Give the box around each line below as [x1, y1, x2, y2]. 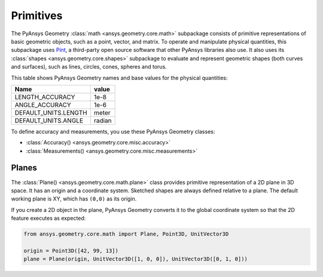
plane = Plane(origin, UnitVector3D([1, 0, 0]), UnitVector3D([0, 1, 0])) [23, 256, 248, 263]
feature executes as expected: [11, 215, 86, 222]
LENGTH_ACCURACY [14, 93, 75, 101]
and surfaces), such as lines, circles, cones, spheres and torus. [11, 63, 167, 70]
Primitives [11, 9, 63, 22]
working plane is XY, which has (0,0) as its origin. [11, 195, 137, 202]
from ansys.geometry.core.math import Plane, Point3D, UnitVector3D [23, 230, 229, 238]
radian [93, 116, 112, 125]
